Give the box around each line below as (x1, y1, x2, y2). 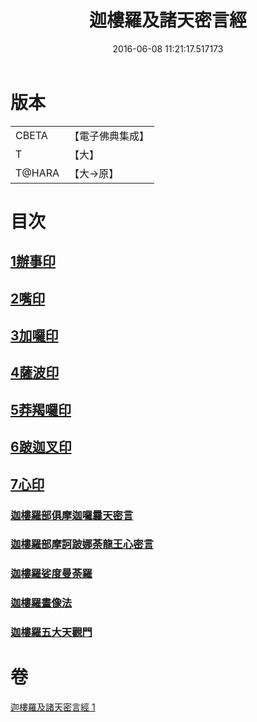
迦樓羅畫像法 (10, 596, 73, 610)
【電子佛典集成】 (69, 129, 150, 143)
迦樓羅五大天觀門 (10, 626, 93, 640)
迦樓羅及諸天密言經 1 (10, 701, 96, 713)
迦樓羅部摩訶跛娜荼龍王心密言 (10, 537, 155, 551)
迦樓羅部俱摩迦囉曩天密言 (10, 508, 134, 522)
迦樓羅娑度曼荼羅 (10, 567, 93, 581)
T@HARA (15, 166, 60, 180)
